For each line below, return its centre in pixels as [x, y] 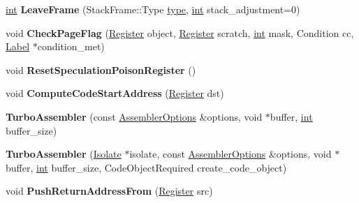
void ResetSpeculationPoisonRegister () [101, 69]
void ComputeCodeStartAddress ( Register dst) [115, 93]
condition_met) [71, 46]
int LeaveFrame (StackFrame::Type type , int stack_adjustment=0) [153, 9]
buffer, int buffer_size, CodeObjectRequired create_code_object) [146, 167]
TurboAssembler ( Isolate [64, 154]
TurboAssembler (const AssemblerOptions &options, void [134, 116]
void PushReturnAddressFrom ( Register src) [109, 191]
